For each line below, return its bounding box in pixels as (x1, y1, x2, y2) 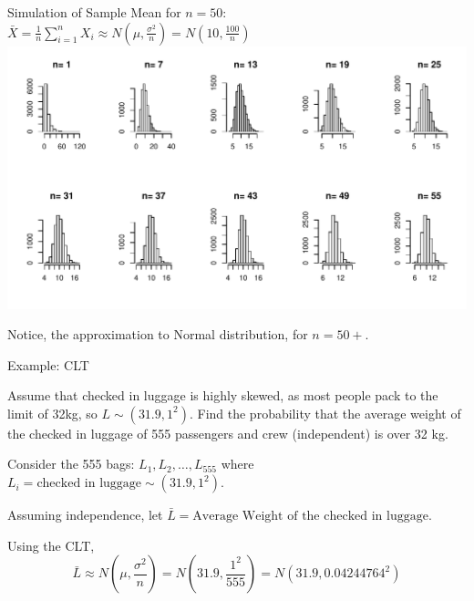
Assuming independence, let (7, 505, 163, 524)
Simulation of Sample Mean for (7, 3, 181, 21)
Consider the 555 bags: (7, 454, 135, 473)
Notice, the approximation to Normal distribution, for (7, 325, 308, 344)
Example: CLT (7, 355, 89, 374)
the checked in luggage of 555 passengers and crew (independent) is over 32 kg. (7, 423, 448, 442)
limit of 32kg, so (7, 403, 98, 422)
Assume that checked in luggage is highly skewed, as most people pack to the (7, 386, 438, 405)
